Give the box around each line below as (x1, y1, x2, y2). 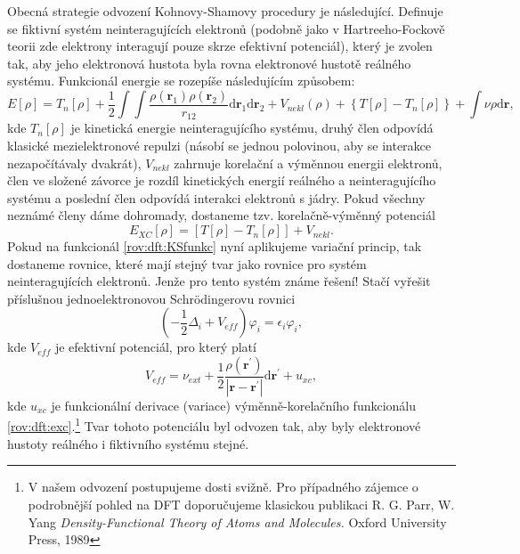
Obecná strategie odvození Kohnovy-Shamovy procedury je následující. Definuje (7, 2, 443, 20)
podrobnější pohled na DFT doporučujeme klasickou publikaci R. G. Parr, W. (28, 494, 455, 513)
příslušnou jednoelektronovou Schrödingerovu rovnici (7, 289, 296, 307)
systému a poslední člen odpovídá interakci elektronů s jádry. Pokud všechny (7, 188, 426, 207)
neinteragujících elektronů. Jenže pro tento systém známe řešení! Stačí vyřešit (7, 272, 431, 290)
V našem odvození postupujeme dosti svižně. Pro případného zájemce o (28, 477, 418, 496)
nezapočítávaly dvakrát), (7, 153, 142, 172)
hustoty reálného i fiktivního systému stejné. (7, 434, 249, 452)
